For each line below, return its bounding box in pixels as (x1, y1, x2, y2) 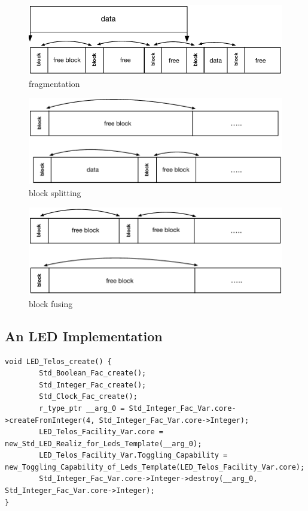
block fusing (29, 297, 73, 309)
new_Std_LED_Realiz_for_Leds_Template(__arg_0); (5, 439, 202, 448)
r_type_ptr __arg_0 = (39, 404, 125, 413)
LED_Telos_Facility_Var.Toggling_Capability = (39, 451, 228, 460)
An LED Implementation (5, 326, 163, 345)
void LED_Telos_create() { (5, 357, 112, 366)
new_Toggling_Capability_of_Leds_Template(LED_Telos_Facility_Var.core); (5, 462, 305, 471)
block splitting (29, 186, 81, 199)
